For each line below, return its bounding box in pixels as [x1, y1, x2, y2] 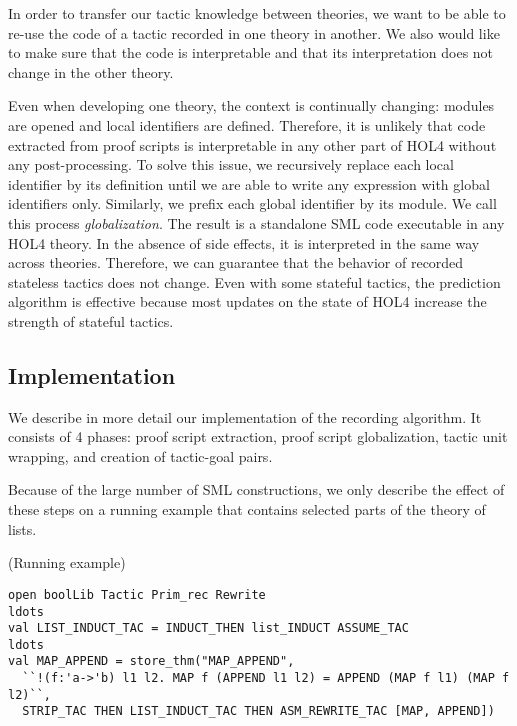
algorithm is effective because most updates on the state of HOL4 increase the [8, 291, 487, 312]
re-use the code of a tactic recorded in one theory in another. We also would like [8, 22, 500, 43]
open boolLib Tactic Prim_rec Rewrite [8, 587, 266, 602]
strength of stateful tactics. [8, 310, 174, 331]
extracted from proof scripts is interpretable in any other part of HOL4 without [8, 134, 497, 155]
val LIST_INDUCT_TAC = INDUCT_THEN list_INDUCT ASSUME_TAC [8, 621, 409, 636]
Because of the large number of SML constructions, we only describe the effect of [8, 479, 505, 500]
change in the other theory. [8, 61, 174, 82]
